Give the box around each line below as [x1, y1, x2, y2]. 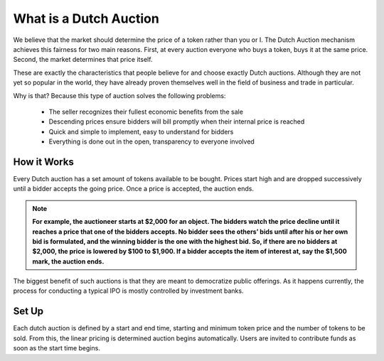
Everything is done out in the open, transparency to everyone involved [48, 137, 255, 146]
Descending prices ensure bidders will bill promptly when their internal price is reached [48, 117, 305, 126]
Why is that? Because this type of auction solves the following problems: [13, 91, 226, 99]
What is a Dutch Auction [13, 11, 159, 26]
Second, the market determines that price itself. [13, 55, 153, 64]
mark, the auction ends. [32, 257, 105, 266]
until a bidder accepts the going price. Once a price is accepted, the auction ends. [13, 185, 255, 193]
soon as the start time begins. [13, 344, 101, 352]
